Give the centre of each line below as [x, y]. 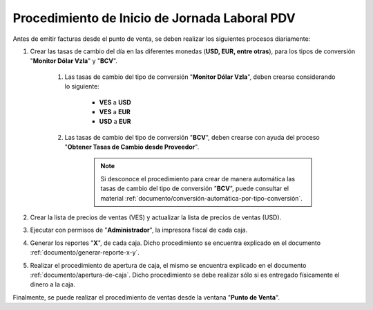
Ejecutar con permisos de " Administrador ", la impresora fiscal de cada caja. [139, 230]
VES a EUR [115, 111]
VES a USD [115, 102]
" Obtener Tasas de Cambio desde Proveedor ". [132, 147]
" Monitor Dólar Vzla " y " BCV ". [74, 61]
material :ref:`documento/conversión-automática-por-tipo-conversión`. [202, 198]
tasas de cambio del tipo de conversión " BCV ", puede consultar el [195, 189]
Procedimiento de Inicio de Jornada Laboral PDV [154, 18]
